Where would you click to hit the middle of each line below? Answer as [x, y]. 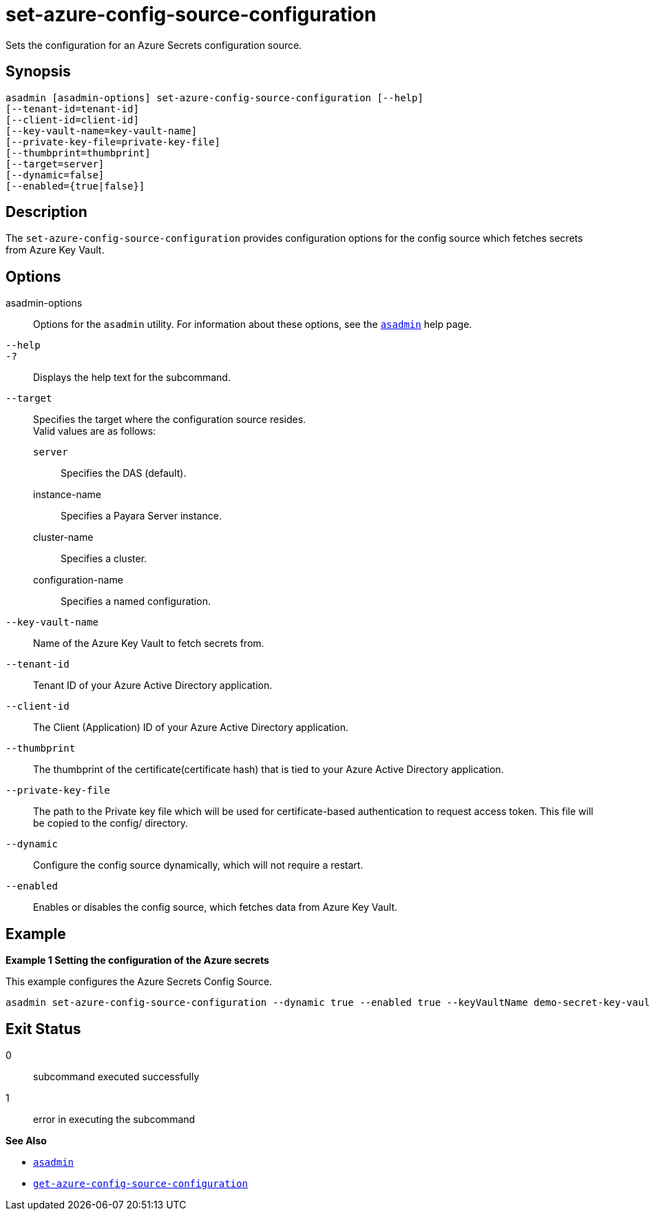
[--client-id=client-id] [72, 120]
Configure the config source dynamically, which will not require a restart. [198, 865]
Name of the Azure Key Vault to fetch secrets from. [149, 643]
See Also [26, 1140]
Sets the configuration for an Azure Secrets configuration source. [154, 45]
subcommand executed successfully [116, 1076]
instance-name [67, 495]
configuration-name [78, 580]
